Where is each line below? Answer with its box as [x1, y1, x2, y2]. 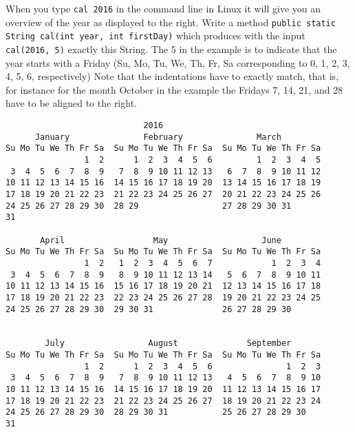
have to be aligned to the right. [6, 96, 137, 110]
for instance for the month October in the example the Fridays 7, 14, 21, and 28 [6, 82, 343, 96]
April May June [40, 235, 281, 245]
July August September [45, 338, 292, 349]
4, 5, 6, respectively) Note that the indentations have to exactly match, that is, [6, 69, 339, 83]
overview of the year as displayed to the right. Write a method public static [6, 14, 336, 29]
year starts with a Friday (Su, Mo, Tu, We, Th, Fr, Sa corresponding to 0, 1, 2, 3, [6, 55, 350, 70]
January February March [34, 132, 281, 142]
